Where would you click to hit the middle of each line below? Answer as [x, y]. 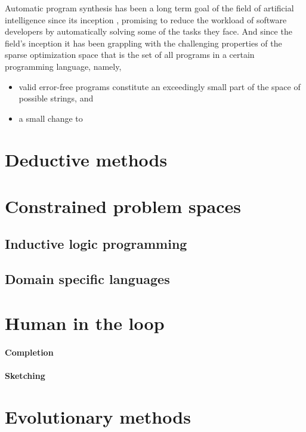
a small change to [51, 118]
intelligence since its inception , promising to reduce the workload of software [146, 19]
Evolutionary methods [98, 416]
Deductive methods [86, 159]
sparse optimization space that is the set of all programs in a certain [130, 55]
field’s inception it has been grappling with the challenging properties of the [143, 43]
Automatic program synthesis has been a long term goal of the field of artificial [149, 8]
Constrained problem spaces [123, 206]
